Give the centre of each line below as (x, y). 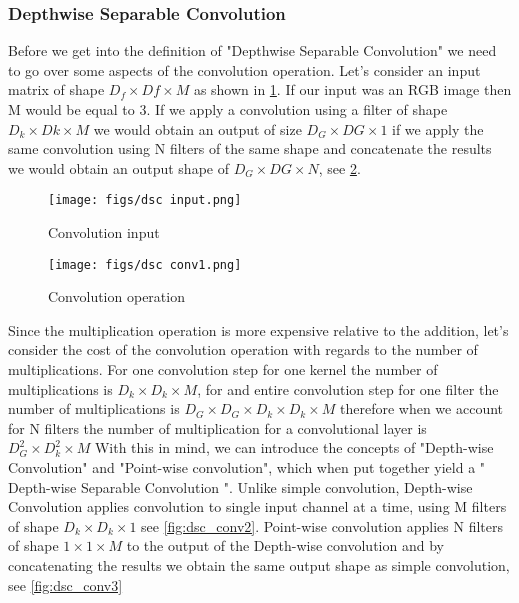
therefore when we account (422, 408)
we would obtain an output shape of (118, 167)
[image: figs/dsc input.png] (145, 200)
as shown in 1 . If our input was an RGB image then (352, 89)
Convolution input (104, 232)
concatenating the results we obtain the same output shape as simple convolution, (259, 565)
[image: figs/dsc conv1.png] (145, 264)
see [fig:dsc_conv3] (65, 584)
